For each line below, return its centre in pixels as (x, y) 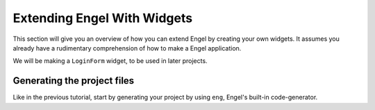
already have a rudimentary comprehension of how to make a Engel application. (127, 48)
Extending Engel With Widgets (103, 18)
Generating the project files (74, 81)
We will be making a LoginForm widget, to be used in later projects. (110, 61)
